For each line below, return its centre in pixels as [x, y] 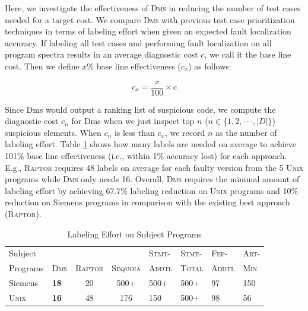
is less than [134, 132]
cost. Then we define [42, 66]
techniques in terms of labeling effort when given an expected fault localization [148, 31]
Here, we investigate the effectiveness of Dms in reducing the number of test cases [153, 8]
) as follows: [210, 66]
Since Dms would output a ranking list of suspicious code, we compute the [140, 109]
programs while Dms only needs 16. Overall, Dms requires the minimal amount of [152, 179]
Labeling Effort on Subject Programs [134, 234]
